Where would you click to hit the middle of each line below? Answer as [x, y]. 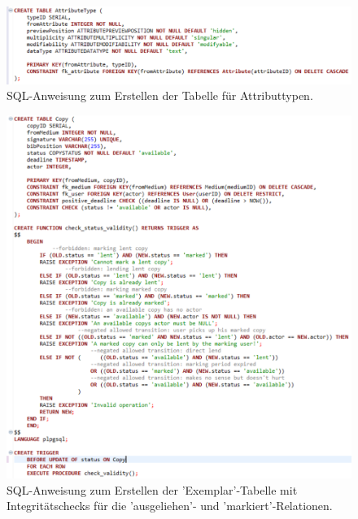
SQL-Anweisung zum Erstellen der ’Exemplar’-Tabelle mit [152, 489]
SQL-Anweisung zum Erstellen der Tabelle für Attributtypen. [160, 95]
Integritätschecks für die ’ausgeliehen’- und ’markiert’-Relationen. [170, 506]
